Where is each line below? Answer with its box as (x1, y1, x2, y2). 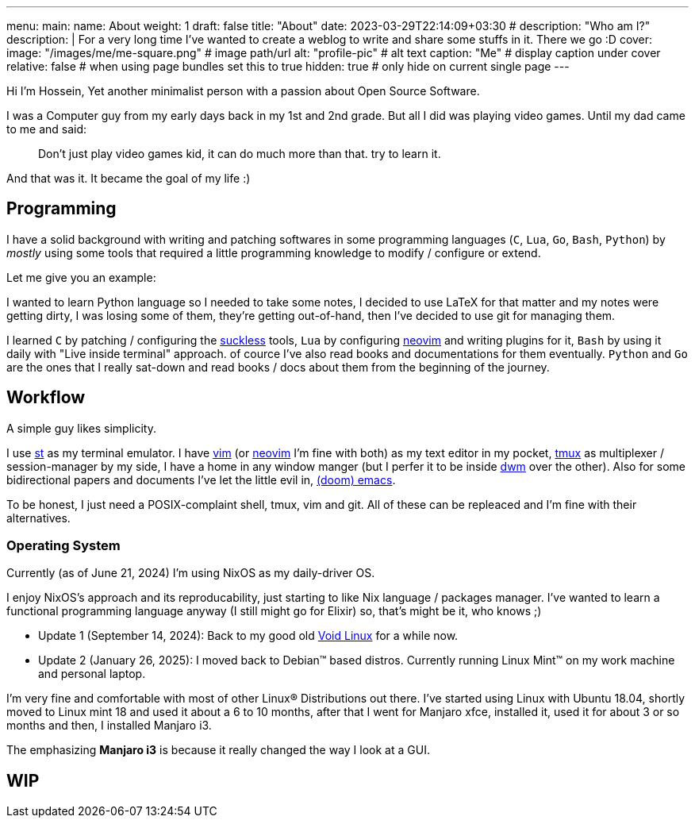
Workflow (6, 387, 86, 408)
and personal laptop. (38, 667, 146, 681)
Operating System (6, 537, 121, 554)
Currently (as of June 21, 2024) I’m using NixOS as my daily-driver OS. (6, 566, 375, 580)
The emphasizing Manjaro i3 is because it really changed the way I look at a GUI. (6, 743, 430, 757)
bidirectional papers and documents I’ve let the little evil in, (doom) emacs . (6, 472, 396, 487)
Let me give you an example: (6, 270, 156, 284)
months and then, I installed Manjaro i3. (6, 718, 212, 733)
